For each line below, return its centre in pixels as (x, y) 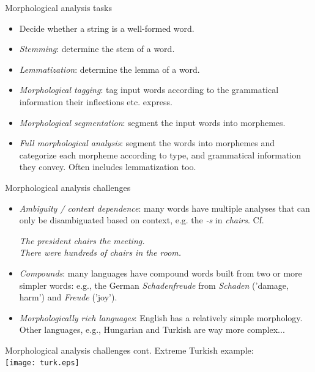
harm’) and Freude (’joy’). (68, 297)
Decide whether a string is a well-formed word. (107, 28)
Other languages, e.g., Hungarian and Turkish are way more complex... (152, 329)
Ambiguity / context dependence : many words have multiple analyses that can (165, 208)
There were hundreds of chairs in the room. (100, 252)
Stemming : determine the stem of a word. (97, 49)
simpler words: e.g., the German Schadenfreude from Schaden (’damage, (154, 285)
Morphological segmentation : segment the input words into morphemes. (152, 122)
